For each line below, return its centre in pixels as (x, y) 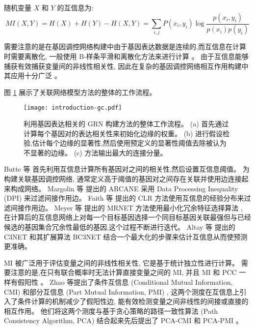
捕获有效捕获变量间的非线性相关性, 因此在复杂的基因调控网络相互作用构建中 (126, 66)
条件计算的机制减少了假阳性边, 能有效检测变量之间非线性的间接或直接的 (133, 301)
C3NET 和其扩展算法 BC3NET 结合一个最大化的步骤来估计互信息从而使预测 (126, 236)
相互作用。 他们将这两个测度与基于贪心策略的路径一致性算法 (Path (111, 311)
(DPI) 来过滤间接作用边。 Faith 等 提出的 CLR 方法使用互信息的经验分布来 (124, 198)
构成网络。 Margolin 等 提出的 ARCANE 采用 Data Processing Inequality (124, 188)
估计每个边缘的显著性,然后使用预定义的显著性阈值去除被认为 (129, 143)
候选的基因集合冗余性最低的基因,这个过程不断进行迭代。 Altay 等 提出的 (120, 227)
